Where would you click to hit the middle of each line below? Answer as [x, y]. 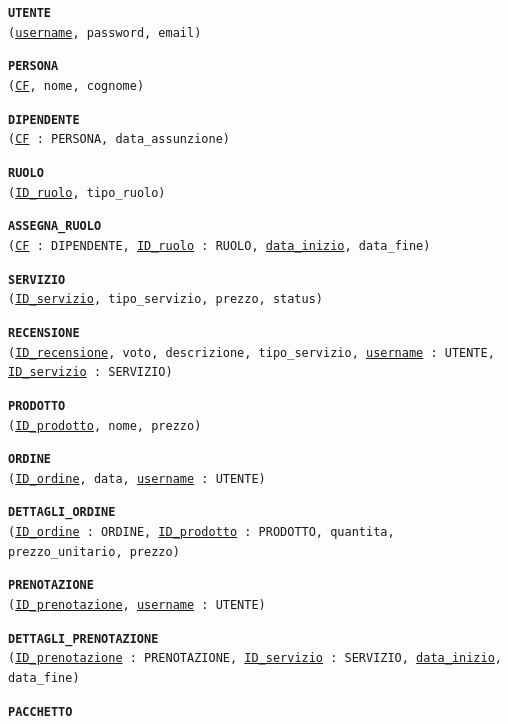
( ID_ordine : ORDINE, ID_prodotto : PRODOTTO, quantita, [201, 532]
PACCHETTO [40, 711]
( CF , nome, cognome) [76, 85]
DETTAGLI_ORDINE [62, 512]
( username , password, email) [105, 32]
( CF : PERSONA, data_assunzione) [119, 139]
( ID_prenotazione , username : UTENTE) [137, 605]
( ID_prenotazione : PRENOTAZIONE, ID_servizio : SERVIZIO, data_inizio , [255, 658]
